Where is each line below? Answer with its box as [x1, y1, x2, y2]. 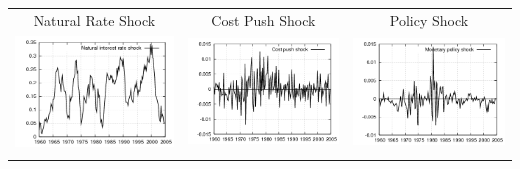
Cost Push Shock [211, 9, 316, 30]
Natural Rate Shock [33, 9, 156, 30]
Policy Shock [389, 9, 469, 30]
